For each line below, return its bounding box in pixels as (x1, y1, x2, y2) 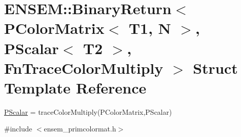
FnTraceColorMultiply (4, 57, 163, 78)
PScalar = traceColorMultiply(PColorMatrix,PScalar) (4, 106, 172, 117)
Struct (193, 57, 238, 78)
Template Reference (4, 77, 147, 98)
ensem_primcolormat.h (44, 123, 116, 134)
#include (4, 123, 32, 134)
